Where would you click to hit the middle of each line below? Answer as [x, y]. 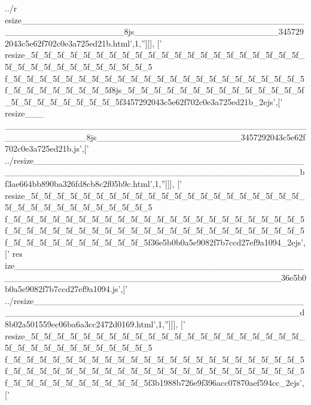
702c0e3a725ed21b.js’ [43, 148]
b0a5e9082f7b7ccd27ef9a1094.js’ [63, 289]
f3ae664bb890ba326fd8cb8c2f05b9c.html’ [79, 183]
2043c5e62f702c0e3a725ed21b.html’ [69, 43]
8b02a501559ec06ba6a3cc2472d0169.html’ [80, 324]
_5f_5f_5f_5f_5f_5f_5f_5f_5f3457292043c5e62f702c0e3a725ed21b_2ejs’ [140, 101]
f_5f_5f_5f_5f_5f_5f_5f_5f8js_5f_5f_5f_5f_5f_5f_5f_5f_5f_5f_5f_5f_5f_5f [155, 90]
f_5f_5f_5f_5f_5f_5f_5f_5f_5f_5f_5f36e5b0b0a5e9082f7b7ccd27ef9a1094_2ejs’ [154, 242]
